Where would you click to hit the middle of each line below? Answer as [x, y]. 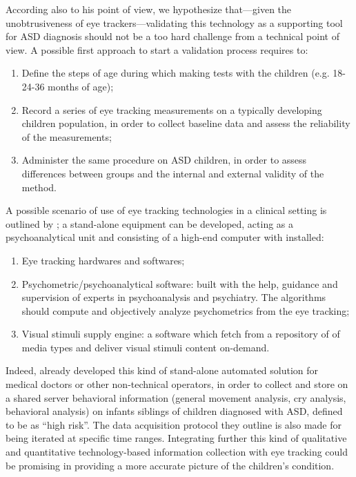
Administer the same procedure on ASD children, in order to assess [164, 160]
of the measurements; [67, 136]
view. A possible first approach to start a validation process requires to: [157, 49]
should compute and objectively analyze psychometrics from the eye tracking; [186, 310]
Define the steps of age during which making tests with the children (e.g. [176, 73]
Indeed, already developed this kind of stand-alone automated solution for [162, 370]
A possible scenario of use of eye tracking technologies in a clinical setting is [166, 210]
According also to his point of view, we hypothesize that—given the [149, 9]
